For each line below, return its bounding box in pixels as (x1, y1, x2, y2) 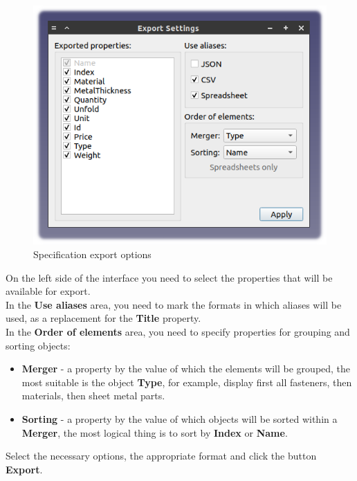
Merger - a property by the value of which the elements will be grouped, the (21, 361, 351, 376)
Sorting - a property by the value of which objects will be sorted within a (21, 412, 338, 426)
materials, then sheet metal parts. (21, 388, 165, 403)
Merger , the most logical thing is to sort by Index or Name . (21, 425, 288, 439)
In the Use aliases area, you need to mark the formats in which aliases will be (6, 297, 342, 311)
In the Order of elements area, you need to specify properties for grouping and (6, 325, 350, 339)
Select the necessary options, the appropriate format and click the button (6, 448, 317, 463)
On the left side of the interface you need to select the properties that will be (6, 270, 333, 284)
